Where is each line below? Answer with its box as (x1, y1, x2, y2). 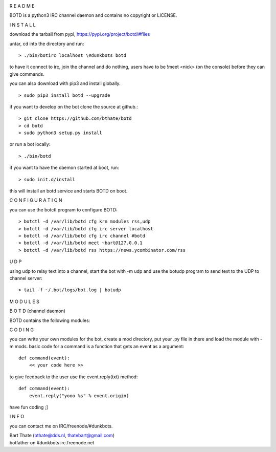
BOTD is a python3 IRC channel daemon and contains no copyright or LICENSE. (9, 12, 177, 18)
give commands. (9, 71, 44, 77)
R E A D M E (9, 3, 35, 9)
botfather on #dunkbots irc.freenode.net (9, 439, 95, 445)
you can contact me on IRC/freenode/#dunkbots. (9, 423, 113, 429)
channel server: (9, 275, 43, 281)
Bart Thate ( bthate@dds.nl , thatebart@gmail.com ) (9, 433, 115, 439)
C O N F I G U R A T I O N (9, 197, 62, 203)
